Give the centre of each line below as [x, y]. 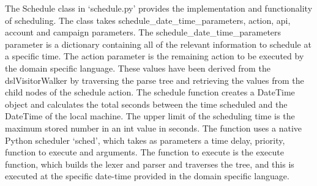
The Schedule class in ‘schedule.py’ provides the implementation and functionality [159, 8]
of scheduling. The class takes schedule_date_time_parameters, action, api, [148, 20]
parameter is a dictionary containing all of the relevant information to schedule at [158, 44]
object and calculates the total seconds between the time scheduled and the [146, 104]
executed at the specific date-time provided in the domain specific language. [147, 176]
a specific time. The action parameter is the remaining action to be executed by [155, 56]
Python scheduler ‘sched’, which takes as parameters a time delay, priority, [145, 140]
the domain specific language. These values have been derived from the [138, 68]
